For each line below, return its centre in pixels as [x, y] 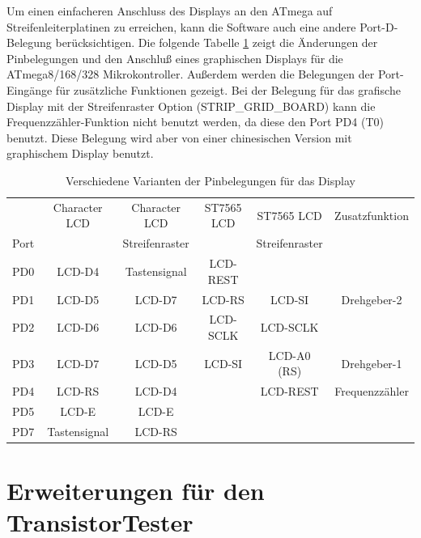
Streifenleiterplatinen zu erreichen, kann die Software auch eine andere [181, 26]
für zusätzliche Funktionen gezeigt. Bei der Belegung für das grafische [228, 89]
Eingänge [30, 89]
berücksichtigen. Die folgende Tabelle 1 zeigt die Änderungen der [217, 42]
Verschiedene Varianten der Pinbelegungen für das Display [210, 180]
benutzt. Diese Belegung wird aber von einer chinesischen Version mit [179, 137]
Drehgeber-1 [372, 363]
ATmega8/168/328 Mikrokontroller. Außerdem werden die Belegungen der [191, 74]
